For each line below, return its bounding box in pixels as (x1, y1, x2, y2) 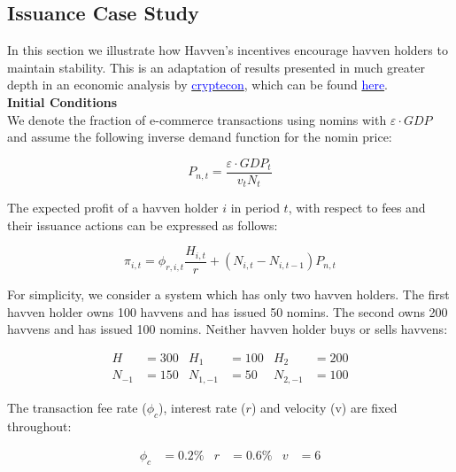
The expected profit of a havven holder (7, 198, 219, 217)
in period (230, 198, 280, 217)
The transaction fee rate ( (7, 398, 147, 416)
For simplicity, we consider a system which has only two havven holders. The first (7, 284, 450, 303)
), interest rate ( (158, 398, 246, 416)
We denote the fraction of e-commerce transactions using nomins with (7, 110, 387, 128)
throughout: (7, 416, 72, 435)
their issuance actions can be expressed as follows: (7, 215, 278, 234)
